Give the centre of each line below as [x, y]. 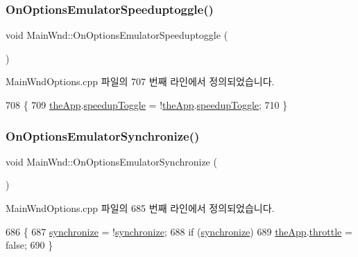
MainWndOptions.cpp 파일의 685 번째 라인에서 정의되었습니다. [140, 208]
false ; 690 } [29, 245]
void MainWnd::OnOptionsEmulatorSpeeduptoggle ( [117, 35]
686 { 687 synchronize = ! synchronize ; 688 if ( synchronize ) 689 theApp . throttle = [179, 231]
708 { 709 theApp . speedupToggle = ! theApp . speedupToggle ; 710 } [147, 105]
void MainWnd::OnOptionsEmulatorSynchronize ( [111, 161]
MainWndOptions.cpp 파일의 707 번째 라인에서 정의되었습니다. [140, 81]
